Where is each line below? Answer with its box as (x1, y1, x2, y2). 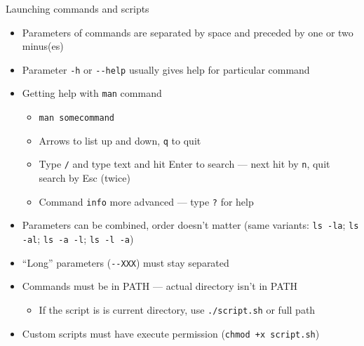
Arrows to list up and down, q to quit (39, 133, 201, 147)
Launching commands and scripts (6, 1, 149, 15)
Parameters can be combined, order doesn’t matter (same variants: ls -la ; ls (22, 218, 359, 232)
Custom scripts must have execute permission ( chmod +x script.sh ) (22, 326, 320, 340)
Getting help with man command (22, 86, 162, 100)
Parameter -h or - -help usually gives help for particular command (22, 62, 310, 76)
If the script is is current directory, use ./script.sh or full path (39, 302, 316, 317)
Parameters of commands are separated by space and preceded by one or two (22, 25, 353, 39)
